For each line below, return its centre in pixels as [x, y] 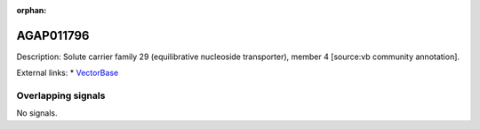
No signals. [37, 113]
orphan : [32, 10]
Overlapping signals [61, 95]
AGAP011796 [53, 35]
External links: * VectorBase [68, 73]
